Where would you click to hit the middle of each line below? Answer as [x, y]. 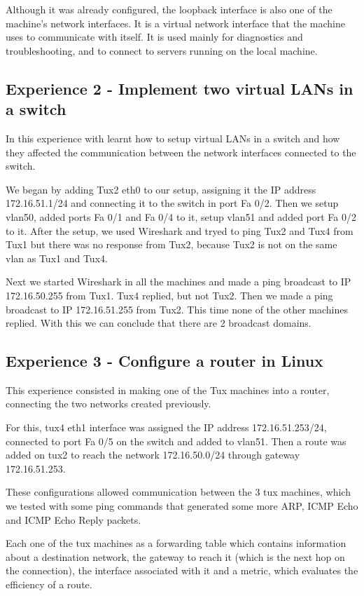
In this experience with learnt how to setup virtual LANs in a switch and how [173, 138]
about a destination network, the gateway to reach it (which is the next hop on [175, 556]
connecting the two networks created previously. [108, 404]
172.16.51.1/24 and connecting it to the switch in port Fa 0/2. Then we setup [172, 203]
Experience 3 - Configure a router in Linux [164, 361]
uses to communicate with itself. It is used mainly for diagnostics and [154, 37]
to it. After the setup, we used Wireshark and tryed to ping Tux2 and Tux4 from [180, 230]
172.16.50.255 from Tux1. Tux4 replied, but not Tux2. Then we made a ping [169, 295]
